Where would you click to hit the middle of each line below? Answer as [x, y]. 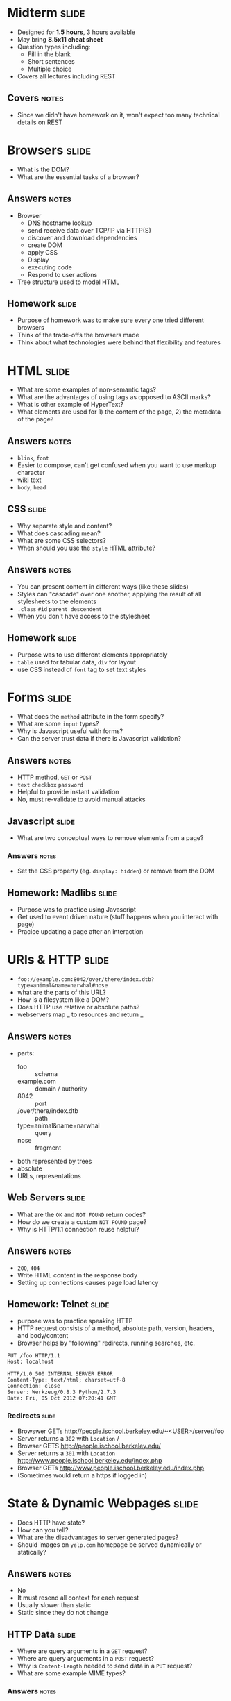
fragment [48, 1148]
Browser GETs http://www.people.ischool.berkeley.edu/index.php [111, 1468]
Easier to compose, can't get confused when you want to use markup [117, 465]
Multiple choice [50, 69]
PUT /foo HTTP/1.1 [34, 1356]
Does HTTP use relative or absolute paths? [78, 1007]
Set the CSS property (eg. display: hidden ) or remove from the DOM [116, 871]
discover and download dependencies [82, 237]
